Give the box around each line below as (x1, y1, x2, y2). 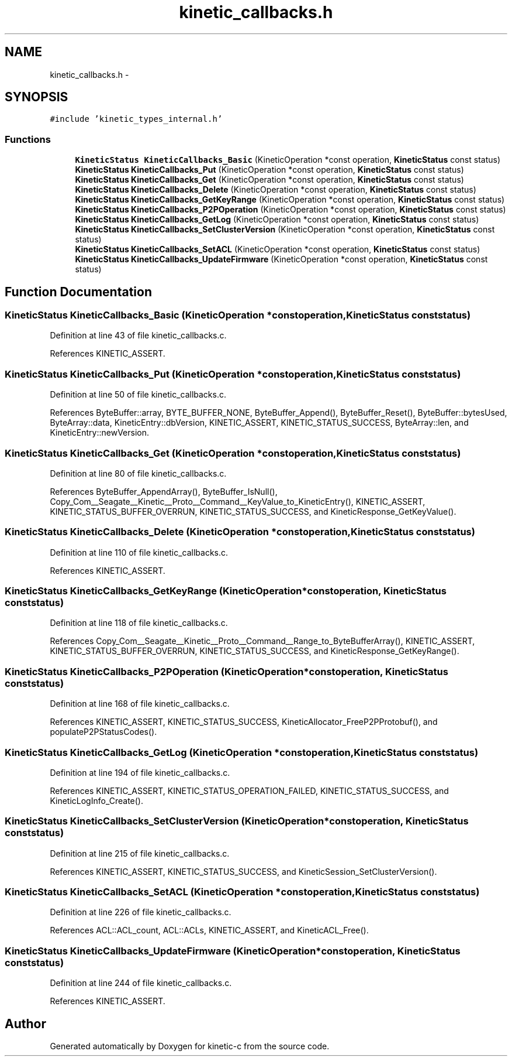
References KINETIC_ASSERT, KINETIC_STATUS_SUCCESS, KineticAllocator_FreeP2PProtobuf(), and (50, 717, 438, 727)
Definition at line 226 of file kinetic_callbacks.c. (50, 907, 231, 918)
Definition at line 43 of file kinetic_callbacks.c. (50, 330, 227, 341)
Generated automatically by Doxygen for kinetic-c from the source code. (50, 1041, 330, 1051)
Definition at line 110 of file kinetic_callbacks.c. (50, 547, 229, 557)
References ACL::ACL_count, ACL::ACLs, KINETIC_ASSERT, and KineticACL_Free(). (50, 925, 369, 936)
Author (5, 1016, 46, 1031)
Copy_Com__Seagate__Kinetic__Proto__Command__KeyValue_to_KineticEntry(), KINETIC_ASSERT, (50, 496, 425, 506)
